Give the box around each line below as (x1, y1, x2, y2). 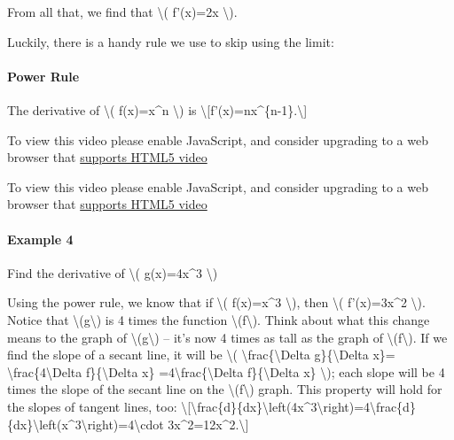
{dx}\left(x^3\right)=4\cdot (7, 414, 164, 433)
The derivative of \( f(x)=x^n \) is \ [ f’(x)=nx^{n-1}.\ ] (7, 100, 308, 119)
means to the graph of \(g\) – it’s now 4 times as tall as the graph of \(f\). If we (7, 328, 448, 346)
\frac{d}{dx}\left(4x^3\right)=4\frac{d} (191, 397, 416, 415)
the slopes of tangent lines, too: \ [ (7, 397, 192, 415)
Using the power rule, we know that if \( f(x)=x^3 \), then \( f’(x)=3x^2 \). (7, 293, 426, 312)
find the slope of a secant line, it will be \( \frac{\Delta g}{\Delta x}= (7, 345, 395, 364)
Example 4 (7, 229, 74, 248)
